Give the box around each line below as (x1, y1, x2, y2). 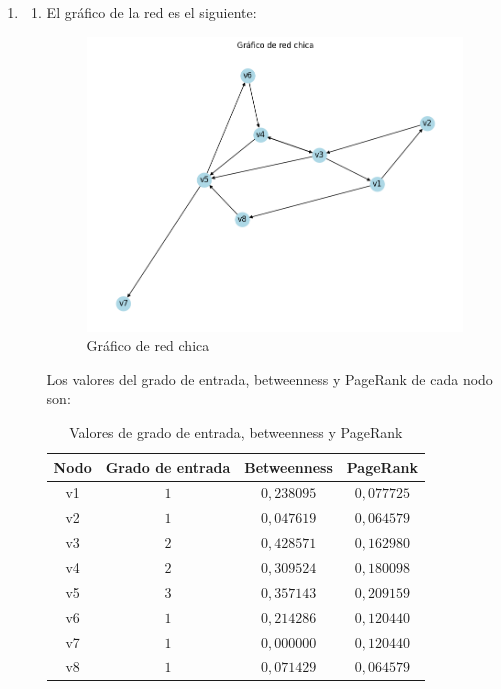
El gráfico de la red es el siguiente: (46, 2, 257, 22)
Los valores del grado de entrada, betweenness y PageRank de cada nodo (46, 368, 493, 389)
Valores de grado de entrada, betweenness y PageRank (69, 422, 403, 443)
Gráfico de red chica (86, 335, 210, 356)
